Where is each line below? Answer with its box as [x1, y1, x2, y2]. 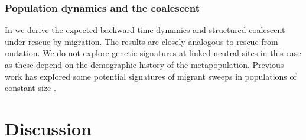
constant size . [5, 82, 56, 94]
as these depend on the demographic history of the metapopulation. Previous [5, 58, 284, 70]
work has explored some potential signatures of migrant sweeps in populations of [5, 70, 297, 82]
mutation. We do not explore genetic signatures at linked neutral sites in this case [5, 47, 301, 59]
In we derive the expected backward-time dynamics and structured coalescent [5, 24, 285, 36]
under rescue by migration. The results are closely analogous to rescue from [5, 35, 278, 47]
